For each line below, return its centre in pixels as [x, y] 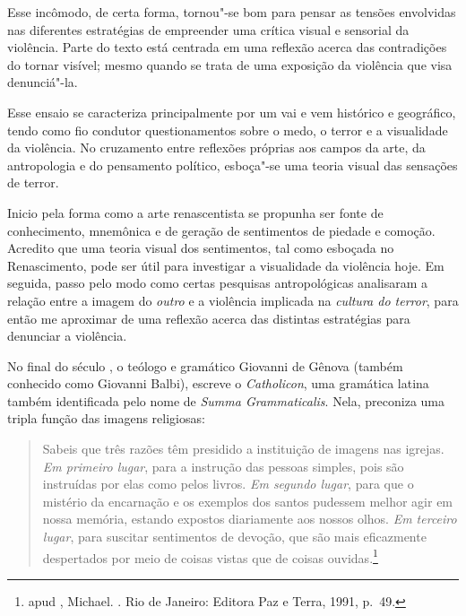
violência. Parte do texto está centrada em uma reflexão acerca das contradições [227, 47]
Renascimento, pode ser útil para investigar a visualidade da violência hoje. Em [226, 265]
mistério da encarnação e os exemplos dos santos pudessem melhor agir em [248, 501]
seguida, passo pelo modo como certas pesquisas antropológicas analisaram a [217, 283]
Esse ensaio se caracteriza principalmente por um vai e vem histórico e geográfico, [232, 112]
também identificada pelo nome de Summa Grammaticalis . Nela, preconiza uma [226, 400]
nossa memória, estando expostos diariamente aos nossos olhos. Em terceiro [250, 519]
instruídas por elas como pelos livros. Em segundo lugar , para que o [228, 484]
